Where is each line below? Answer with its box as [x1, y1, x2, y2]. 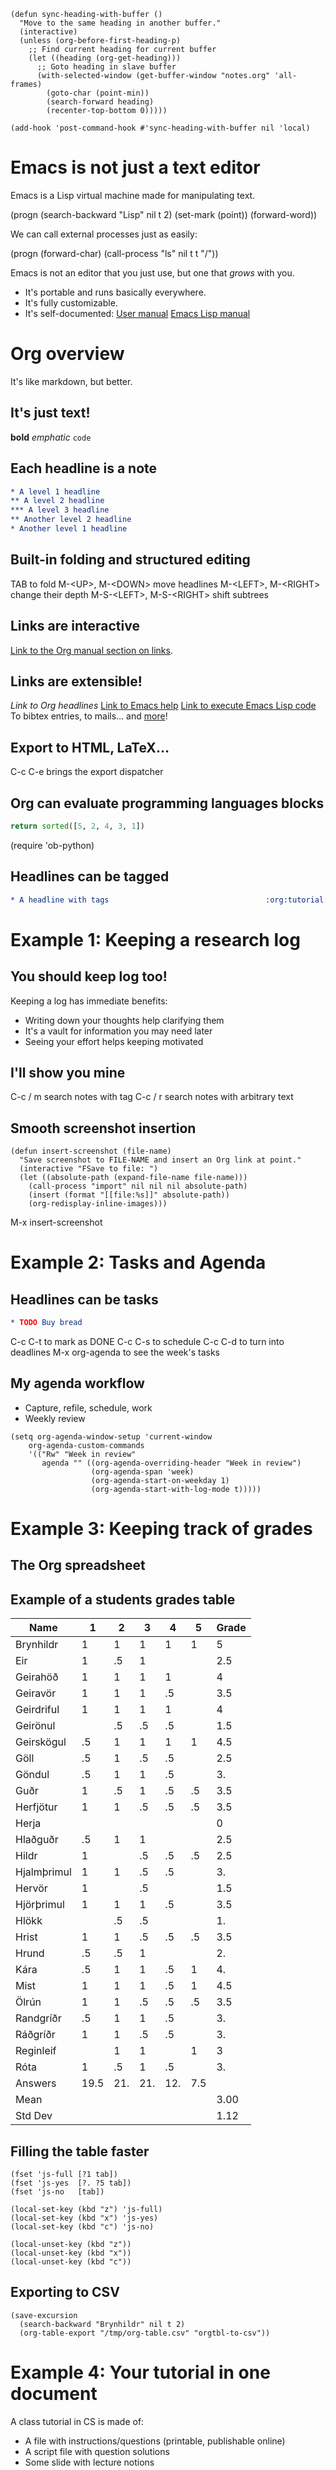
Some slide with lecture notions [24, 2456, 155, 2468]
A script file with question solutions [24, 2445, 170, 2457]
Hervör [15, 1881, 48, 1895]
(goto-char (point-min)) [46, 88, 150, 98]
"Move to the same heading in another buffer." [19, 18, 222, 28]
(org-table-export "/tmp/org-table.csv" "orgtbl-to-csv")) [19, 2328, 271, 2338]
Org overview [10, 343, 125, 365]
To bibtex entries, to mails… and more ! [10, 710, 168, 722]
